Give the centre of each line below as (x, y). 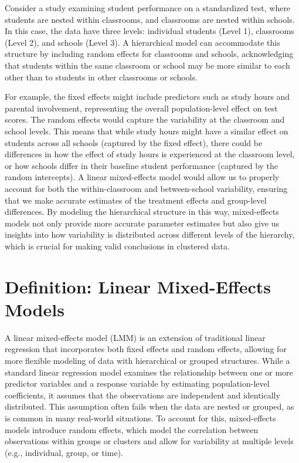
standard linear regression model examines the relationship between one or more (149, 372)
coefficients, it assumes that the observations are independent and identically (142, 395)
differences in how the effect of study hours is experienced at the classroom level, (150, 154)
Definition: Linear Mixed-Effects (138, 286)
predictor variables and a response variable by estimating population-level (137, 383)
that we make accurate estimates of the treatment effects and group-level (136, 200)
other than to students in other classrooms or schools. (101, 77)
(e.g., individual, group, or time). (64, 452)
